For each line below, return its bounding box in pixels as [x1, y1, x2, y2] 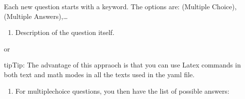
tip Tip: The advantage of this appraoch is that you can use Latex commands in [4, 60, 241, 70]
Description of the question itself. [15, 27, 115, 37]
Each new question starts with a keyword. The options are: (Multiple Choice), [4, 1, 237, 11]
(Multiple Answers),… [4, 11, 68, 21]
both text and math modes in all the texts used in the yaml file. [4, 69, 195, 79]
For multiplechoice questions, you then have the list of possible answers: [15, 85, 229, 96]
